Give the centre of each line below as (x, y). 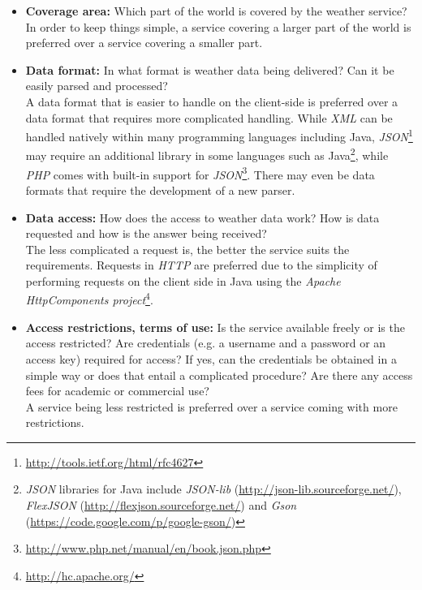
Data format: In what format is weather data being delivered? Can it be (210, 69)
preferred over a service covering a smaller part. (144, 43)
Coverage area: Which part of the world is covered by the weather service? (216, 11)
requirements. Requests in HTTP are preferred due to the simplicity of (201, 265)
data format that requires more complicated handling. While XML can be (209, 117)
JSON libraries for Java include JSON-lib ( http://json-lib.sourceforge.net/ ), (213, 489)
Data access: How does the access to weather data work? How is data (202, 217)
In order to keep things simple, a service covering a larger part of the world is (218, 26)
